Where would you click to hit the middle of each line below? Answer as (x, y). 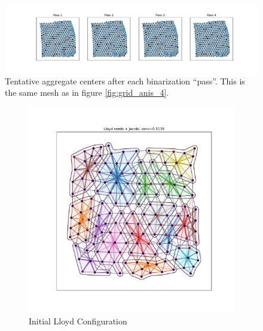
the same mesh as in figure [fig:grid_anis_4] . (87, 92)
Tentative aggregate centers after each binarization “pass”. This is (125, 81)
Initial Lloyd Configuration (78, 321)
